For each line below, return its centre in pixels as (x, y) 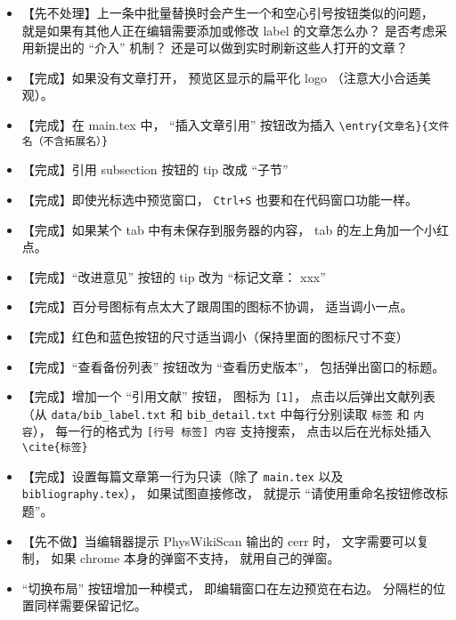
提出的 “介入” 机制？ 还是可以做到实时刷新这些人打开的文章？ (227, 48)
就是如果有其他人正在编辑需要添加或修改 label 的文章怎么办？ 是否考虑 (228, 30)
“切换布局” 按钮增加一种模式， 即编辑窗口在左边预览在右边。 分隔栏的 (227, 588)
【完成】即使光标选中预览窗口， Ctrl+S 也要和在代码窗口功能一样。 (220, 199)
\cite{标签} (55, 448)
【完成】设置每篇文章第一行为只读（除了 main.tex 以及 (183, 475)
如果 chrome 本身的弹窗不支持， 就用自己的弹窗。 (195, 558)
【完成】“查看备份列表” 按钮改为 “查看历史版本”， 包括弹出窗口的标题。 (233, 366)
